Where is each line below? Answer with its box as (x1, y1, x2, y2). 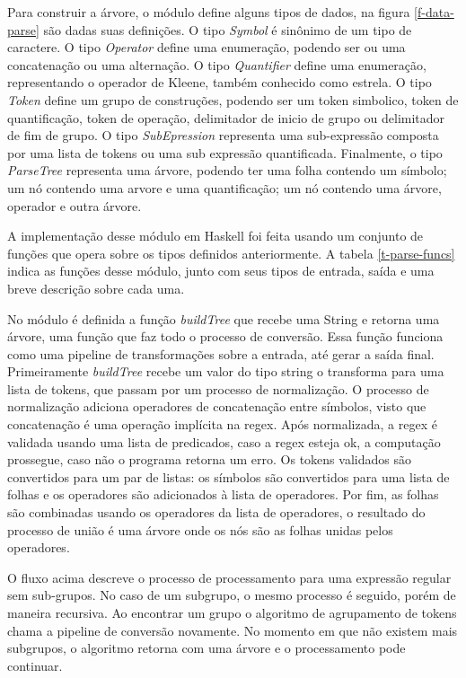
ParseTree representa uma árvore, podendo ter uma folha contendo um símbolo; (7, 161, 447, 180)
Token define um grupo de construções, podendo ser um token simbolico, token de (7, 90, 459, 109)
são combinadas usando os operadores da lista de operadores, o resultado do (7, 503, 426, 522)
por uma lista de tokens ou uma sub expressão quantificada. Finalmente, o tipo (7, 143, 443, 162)
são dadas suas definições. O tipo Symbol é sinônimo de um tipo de (43, 20, 412, 39)
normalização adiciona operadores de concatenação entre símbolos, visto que (7, 397, 426, 416)
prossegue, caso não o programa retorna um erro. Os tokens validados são (7, 450, 411, 469)
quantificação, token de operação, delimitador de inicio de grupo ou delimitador (7, 108, 445, 127)
